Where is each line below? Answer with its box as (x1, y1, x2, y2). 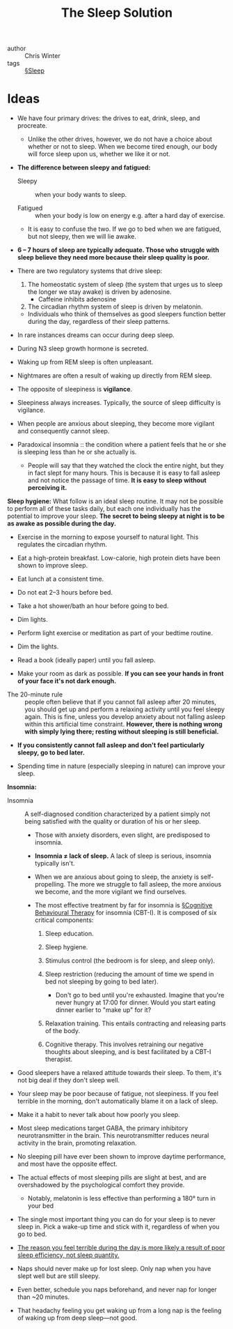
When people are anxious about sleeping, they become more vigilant (17, 420, 215, 428)
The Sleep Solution (61, 5, 172, 21)
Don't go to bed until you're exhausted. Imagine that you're (55, 991, 225, 1000)
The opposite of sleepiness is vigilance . (17, 385, 133, 394)
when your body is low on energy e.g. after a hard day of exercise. (34, 211, 225, 220)
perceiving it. (27, 484, 67, 492)
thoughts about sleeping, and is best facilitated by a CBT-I (45, 1048, 211, 1056)
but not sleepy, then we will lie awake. (27, 232, 137, 241)
